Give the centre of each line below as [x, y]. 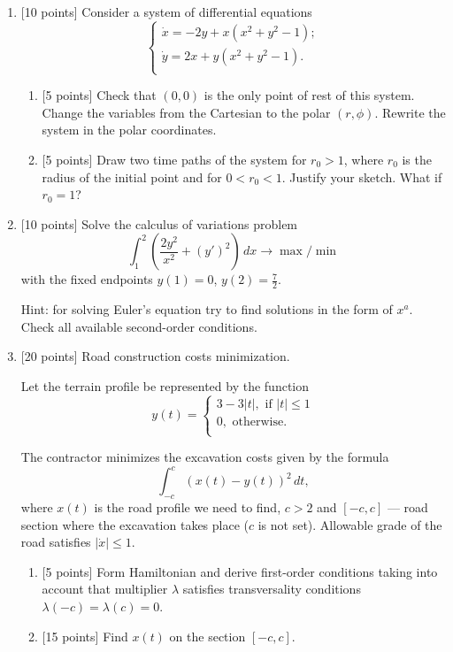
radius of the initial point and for [132, 176]
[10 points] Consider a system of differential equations [166, 12]
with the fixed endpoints [87, 279]
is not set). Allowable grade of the [350, 524]
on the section [207, 636]
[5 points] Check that [99, 95]
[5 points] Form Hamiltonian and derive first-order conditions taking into [240, 571]
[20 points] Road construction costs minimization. [155, 356]
